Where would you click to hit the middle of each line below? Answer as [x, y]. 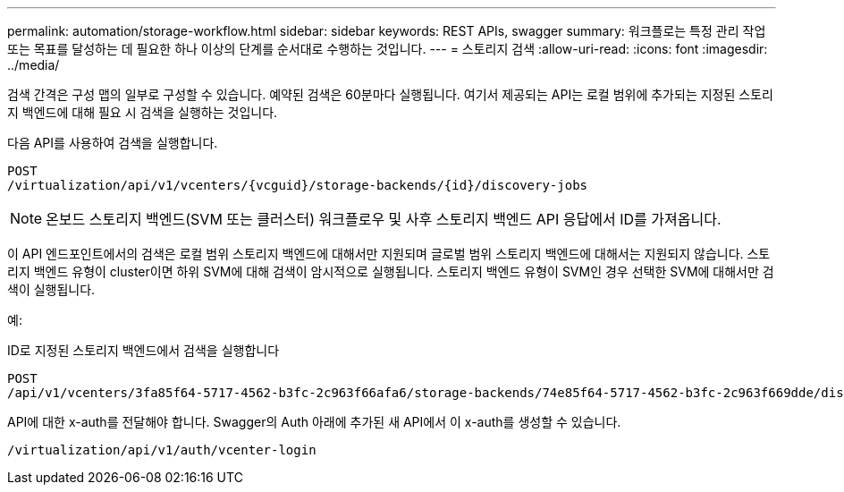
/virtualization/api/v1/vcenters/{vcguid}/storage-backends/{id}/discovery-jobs [298, 185]
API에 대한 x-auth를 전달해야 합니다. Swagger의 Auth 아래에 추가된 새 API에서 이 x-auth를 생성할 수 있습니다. [314, 422]
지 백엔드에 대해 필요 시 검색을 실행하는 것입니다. [143, 112]
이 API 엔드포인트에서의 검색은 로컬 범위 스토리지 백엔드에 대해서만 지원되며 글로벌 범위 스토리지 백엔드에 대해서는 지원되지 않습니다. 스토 [389, 254]
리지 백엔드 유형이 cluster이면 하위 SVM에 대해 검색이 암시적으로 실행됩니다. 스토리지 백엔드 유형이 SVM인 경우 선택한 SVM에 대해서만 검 [391, 271]
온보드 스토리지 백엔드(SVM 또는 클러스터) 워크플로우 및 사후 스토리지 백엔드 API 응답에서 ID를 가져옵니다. [384, 219]
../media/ [34, 65]
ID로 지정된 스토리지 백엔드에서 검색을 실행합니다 [143, 350]
